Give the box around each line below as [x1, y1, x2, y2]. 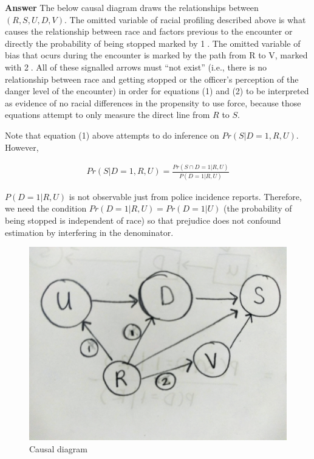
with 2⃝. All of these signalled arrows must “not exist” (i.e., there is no [5, 60, 267, 73]
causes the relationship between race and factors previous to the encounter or [5, 25, 293, 38]
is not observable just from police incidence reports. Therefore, [69, 190, 302, 202]
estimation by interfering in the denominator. [5, 226, 174, 238]
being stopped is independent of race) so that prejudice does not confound [5, 213, 281, 226]
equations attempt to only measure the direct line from [5, 108, 210, 121]
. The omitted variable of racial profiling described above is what [64, 13, 306, 26]
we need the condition [5, 202, 87, 215]
